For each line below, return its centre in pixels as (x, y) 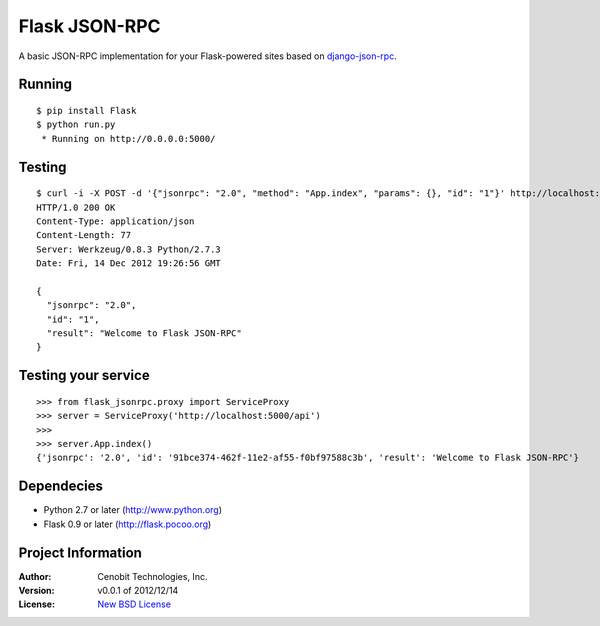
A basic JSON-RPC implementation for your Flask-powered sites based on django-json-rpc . (207, 56)
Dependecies (61, 486)
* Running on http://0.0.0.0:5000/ (128, 138)
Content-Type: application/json (115, 221)
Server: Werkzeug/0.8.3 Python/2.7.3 (129, 249)
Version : (36, 590)
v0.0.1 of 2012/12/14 (138, 590)
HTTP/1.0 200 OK (76, 207)
